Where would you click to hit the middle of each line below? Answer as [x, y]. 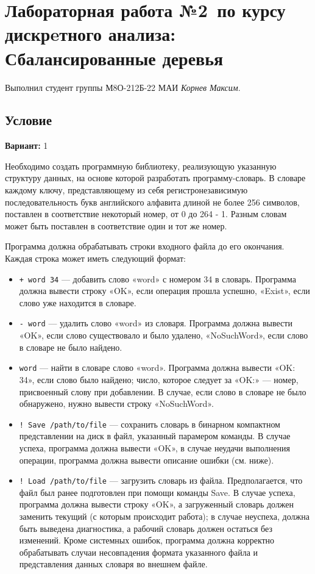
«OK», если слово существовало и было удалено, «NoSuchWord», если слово [164, 335]
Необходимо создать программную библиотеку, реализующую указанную [141, 166]
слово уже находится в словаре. [78, 302]
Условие [28, 120]
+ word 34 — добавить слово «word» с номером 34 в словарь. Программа [157, 278]
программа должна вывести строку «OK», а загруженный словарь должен [157, 504]
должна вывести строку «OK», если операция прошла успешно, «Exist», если [165, 291]
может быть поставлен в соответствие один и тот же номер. [116, 225]
